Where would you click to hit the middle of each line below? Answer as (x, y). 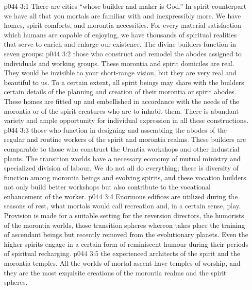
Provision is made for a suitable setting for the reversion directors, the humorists (124, 215)
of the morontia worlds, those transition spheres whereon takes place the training (125, 225)
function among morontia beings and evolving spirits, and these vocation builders (125, 177)
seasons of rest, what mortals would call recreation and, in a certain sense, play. (122, 206)
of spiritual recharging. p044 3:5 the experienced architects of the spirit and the (122, 253)
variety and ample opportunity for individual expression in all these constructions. (126, 120)
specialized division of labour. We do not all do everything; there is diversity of (121, 168)
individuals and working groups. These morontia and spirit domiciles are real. (119, 63)
